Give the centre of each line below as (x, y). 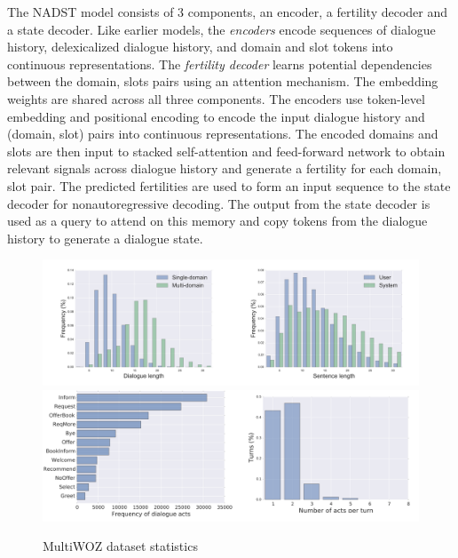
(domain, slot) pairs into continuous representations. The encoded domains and (223, 134)
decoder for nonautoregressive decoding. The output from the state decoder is (219, 203)
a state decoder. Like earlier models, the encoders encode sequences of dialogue (221, 29)
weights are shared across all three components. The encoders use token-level (216, 98)
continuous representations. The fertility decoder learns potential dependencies (220, 64)
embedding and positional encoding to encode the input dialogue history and (216, 116)
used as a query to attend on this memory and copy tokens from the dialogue (217, 221)
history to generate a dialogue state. (105, 238)
